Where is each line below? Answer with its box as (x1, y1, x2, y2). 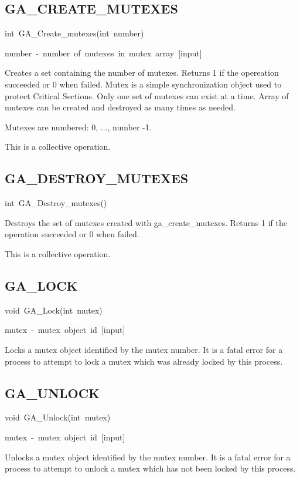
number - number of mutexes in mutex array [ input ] (5, 46, 202, 59)
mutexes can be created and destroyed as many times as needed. (5, 101, 236, 113)
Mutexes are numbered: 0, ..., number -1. (5, 120, 152, 133)
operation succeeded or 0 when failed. (5, 228, 139, 240)
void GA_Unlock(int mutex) (5, 411, 111, 423)
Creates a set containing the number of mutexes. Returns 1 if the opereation (5, 66, 279, 79)
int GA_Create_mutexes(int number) (5, 27, 144, 39)
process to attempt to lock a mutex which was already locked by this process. (5, 355, 283, 367)
